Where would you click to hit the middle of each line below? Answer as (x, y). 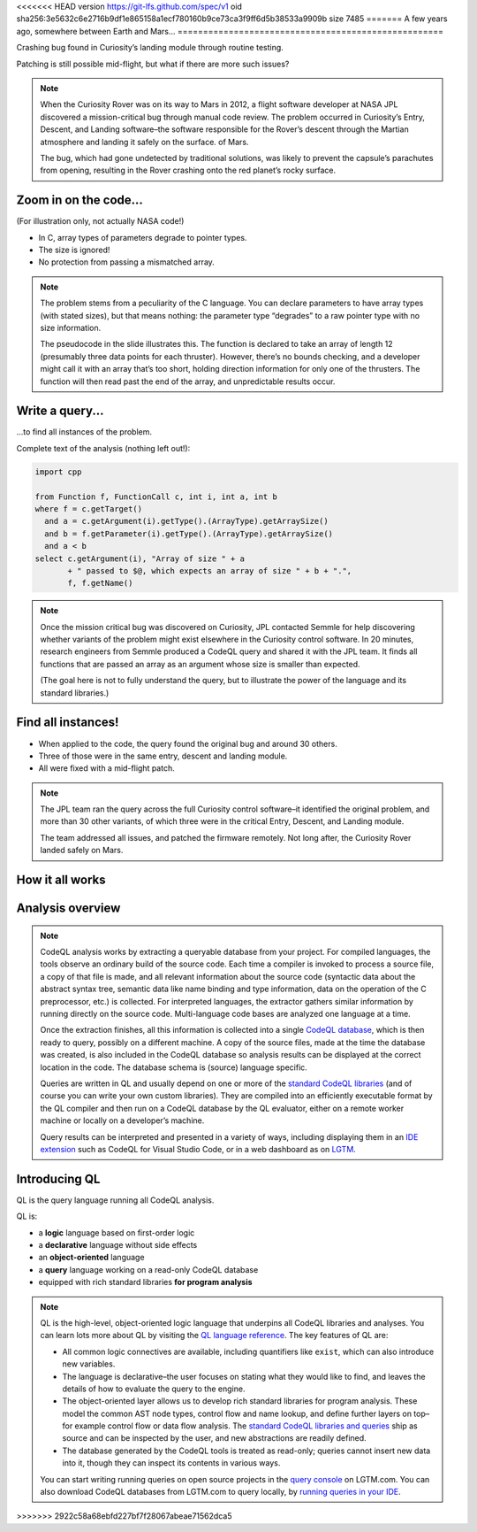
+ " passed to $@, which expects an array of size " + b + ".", (210, 570)
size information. (71, 327)
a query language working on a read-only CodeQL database (148, 1269)
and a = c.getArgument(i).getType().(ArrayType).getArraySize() (186, 521)
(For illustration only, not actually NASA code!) (100, 221)
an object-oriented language (91, 1258)
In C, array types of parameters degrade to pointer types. (143, 237)
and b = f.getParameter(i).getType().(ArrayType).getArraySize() (189, 534)
